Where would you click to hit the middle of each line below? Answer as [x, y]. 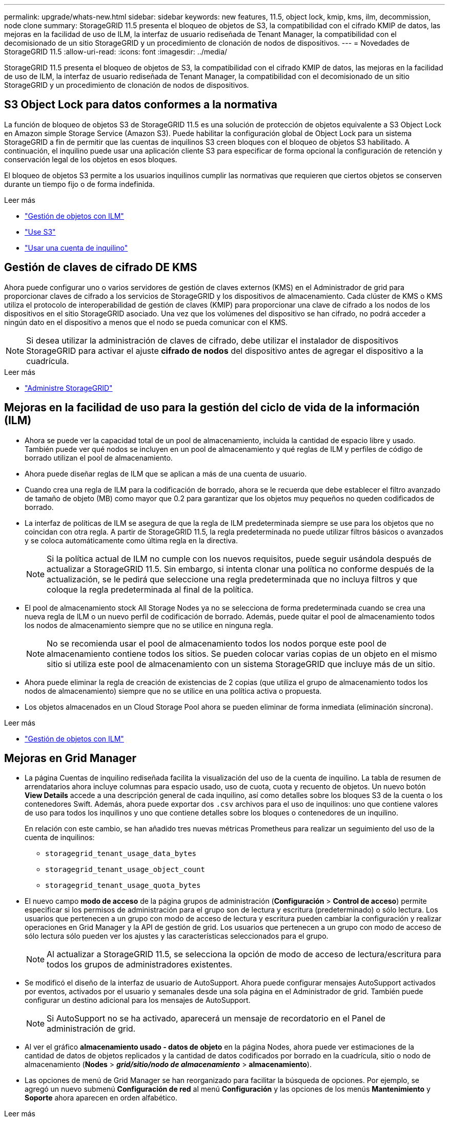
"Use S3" [40, 232]
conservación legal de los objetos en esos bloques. [91, 159]
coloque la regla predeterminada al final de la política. [150, 589]
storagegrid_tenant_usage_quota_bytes [123, 886]
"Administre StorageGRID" [69, 388]
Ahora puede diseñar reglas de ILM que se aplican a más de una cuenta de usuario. [166, 473]
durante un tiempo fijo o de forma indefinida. [79, 184]
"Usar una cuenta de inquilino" [76, 248]
